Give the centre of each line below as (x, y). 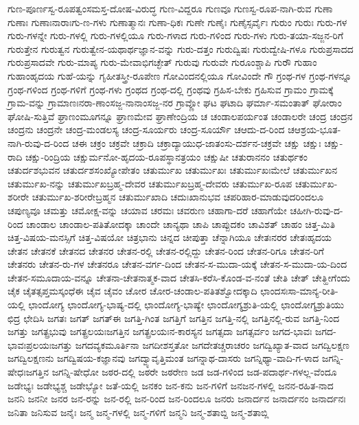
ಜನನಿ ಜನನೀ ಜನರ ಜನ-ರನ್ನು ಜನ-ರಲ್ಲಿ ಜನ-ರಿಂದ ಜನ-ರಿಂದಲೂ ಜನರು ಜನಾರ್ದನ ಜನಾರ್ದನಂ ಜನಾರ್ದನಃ (177, 399)
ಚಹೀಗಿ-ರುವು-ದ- (316, 210)
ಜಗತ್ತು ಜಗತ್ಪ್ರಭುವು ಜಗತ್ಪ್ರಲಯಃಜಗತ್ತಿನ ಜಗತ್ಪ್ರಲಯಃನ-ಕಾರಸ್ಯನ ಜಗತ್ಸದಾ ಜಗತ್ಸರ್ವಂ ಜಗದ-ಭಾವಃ (160, 331)
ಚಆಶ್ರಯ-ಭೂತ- (314, 129)
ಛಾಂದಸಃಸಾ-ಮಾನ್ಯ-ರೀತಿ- (299, 291)
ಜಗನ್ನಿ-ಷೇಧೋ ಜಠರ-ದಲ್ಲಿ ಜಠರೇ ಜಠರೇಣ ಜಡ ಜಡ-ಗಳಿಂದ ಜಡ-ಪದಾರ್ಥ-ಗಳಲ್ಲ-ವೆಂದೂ (194, 372)
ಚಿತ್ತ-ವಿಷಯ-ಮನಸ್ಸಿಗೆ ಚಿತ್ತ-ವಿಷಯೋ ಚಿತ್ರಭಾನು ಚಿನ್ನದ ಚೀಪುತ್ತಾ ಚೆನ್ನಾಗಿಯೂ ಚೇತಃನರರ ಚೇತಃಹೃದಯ (170, 237)
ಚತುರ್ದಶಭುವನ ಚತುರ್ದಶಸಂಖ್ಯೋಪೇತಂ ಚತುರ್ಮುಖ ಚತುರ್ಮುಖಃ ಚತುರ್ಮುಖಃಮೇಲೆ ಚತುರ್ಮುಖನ (173, 170)
